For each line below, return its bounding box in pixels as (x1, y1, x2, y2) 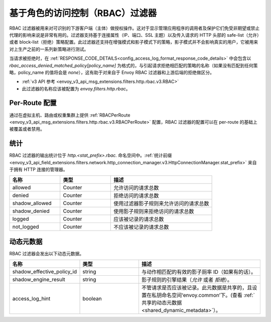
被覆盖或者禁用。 (9, 126, 45, 132)
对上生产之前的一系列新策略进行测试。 (9, 46, 89, 52)
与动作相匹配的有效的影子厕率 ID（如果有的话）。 (141, 269, 256, 276)
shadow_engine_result (12, 276, 65, 283)
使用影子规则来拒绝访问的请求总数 (113, 208, 194, 215)
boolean (82, 295, 102, 302)
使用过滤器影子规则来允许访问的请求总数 (113, 200, 209, 207)
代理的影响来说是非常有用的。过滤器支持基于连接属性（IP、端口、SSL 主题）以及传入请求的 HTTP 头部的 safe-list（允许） (9, 32, 259, 38)
